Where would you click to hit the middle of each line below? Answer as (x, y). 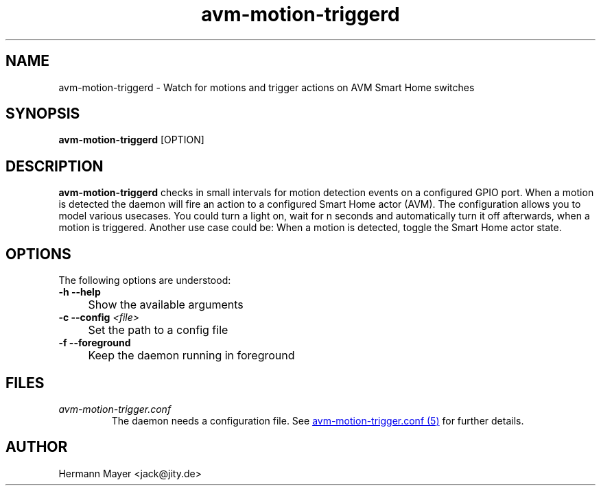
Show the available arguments (166, 305)
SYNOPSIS (43, 114)
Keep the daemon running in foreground (191, 356)
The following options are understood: (145, 280)
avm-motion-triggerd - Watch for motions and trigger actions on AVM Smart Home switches (267, 87)
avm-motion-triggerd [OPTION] (131, 140)
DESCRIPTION (55, 166)
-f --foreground (95, 343)
